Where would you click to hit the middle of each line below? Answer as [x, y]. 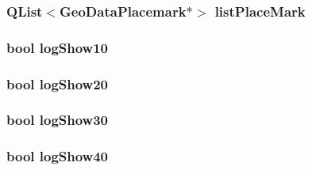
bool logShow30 [58, 120]
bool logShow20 [58, 83]
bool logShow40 [58, 156]
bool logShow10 [58, 47]
